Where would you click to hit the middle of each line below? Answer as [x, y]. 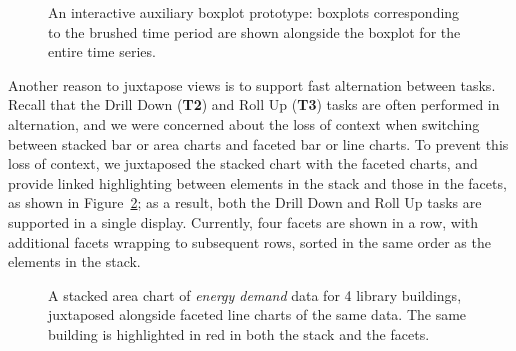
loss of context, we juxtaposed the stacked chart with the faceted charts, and [243, 163]
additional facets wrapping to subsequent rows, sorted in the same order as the [249, 241]
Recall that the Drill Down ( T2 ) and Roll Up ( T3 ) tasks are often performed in [254, 104]
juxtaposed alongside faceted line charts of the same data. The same [257, 314]
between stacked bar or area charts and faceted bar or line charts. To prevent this [258, 143]
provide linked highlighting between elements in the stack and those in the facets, [257, 182]
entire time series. [102, 51]
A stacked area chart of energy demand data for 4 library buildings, [255, 294]
